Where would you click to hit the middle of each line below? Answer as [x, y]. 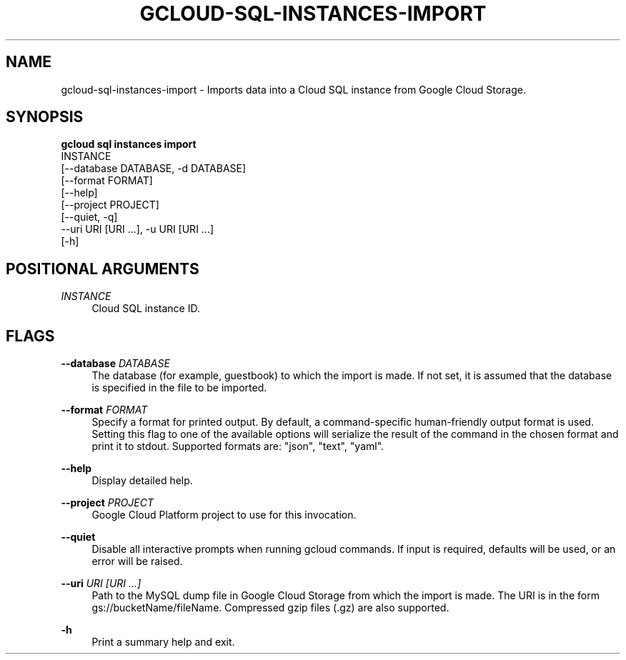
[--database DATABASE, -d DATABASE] [154, 169]
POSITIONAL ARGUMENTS [103, 269]
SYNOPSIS [45, 117]
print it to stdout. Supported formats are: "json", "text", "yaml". [238, 446]
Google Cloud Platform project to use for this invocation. [224, 515]
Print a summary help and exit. [163, 642]
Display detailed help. [142, 481]
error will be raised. [137, 561]
